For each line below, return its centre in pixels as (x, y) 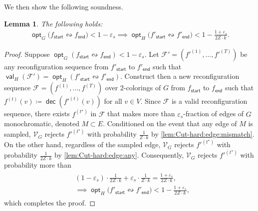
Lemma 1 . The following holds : (53, 23)
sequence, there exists (37, 113)
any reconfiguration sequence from (56, 66)
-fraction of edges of (214, 113)
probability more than (38, 165)
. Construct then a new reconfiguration (180, 76)
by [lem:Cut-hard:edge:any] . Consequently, (119, 155)
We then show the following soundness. (64, 6)
